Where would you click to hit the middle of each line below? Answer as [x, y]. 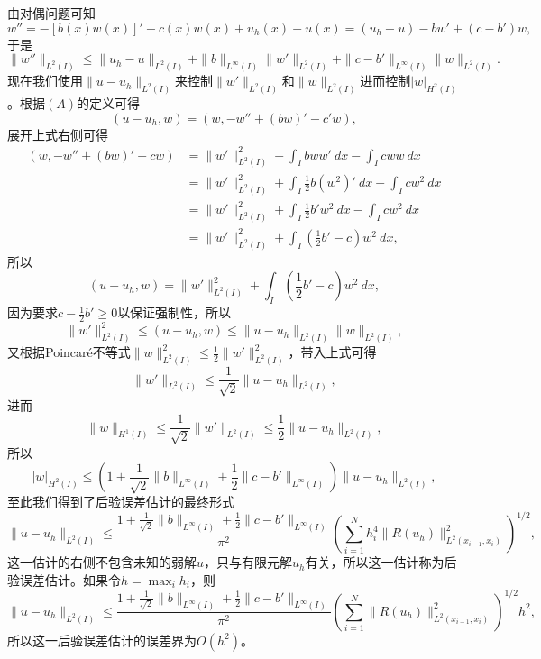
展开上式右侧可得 [58, 134]
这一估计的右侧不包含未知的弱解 [102, 562]
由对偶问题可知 [51, 13]
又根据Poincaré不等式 [69, 352]
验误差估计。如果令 [64, 579]
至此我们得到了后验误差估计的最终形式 [121, 502]
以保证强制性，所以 [174, 312]
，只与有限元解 [248, 562]
